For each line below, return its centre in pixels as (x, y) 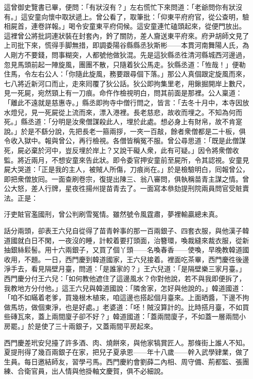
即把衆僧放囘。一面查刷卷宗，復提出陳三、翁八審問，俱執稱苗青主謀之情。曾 (126, 179)
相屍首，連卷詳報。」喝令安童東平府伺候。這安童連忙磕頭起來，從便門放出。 (125, 26)
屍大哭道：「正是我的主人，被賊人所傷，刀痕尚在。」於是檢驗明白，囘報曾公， (126, 169)
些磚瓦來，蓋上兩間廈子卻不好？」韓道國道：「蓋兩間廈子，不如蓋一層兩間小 (125, 316)
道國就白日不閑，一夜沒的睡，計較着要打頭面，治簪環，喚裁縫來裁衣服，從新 (126, 240)
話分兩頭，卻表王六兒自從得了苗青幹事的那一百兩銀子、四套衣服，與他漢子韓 (126, 231)
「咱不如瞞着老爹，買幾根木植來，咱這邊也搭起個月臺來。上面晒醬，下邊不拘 (126, 297)
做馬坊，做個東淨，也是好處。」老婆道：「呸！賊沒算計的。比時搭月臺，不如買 (126, 307)
